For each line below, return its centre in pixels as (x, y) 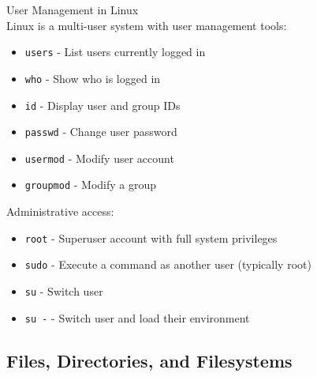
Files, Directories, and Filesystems (149, 360)
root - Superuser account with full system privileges (151, 238)
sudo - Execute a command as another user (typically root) (168, 264)
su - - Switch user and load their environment (137, 317)
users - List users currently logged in (115, 52)
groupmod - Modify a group (91, 185)
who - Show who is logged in (93, 78)
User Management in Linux (73, 9)
